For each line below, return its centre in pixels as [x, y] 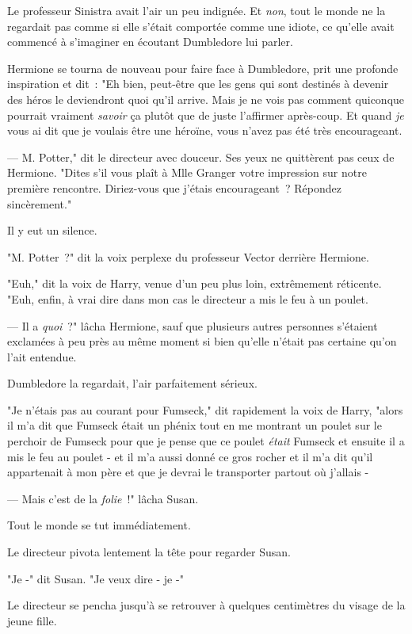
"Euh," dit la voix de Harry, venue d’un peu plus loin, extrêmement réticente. [195, 283]
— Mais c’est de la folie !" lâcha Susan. [103, 498]
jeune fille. [32, 620]
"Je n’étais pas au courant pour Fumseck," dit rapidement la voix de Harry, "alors [205, 409]
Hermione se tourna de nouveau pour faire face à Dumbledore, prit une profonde [203, 68]
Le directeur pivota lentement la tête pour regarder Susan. [149, 552]
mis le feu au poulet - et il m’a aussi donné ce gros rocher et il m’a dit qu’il [190, 456]
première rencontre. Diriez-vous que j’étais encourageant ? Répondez [174, 187]
